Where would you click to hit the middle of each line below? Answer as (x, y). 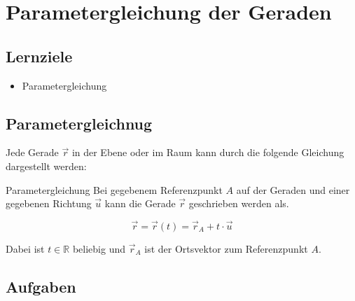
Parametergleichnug (79, 123)
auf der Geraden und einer (293, 189)
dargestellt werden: (46, 166)
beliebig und (99, 248)
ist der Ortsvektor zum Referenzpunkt (226, 248)
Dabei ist (25, 248)
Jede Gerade (32, 152)
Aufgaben (41, 286)
